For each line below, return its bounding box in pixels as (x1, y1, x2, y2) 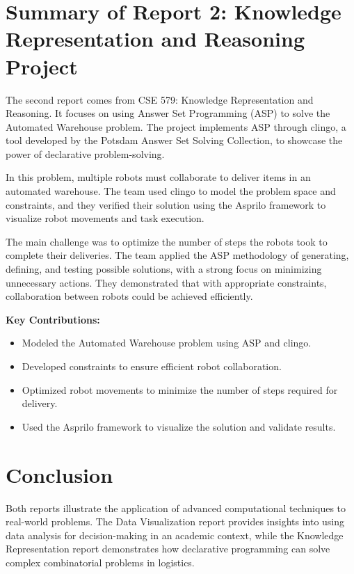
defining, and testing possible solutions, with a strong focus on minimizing (6, 262, 322, 276)
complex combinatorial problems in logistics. (6, 555, 195, 569)
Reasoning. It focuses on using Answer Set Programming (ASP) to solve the (6, 106, 330, 120)
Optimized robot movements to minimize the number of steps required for (22, 382, 338, 397)
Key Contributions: (6, 312, 100, 326)
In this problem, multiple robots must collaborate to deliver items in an (6, 170, 311, 184)
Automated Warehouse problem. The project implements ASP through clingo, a (6, 119, 346, 134)
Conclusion (6, 460, 113, 488)
